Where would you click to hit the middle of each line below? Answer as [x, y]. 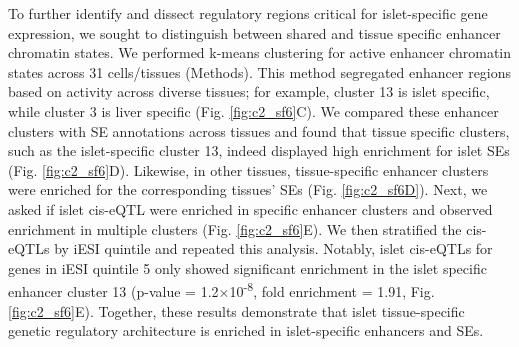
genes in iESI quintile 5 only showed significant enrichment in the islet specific [247, 267]
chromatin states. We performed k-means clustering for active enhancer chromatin [260, 52]
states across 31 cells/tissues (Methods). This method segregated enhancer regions [260, 71]
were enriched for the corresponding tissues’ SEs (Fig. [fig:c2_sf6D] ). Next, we [248, 189]
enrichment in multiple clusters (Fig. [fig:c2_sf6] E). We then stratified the [235, 228]
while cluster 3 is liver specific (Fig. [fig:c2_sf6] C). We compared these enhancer [253, 110]
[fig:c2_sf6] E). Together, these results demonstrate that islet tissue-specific [236, 310]
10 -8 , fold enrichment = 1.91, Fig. [332, 289]
